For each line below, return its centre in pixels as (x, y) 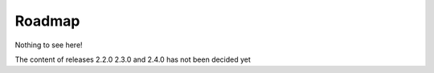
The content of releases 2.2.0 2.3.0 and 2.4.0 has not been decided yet (133, 59)
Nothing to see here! (49, 45)
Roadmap (47, 21)
